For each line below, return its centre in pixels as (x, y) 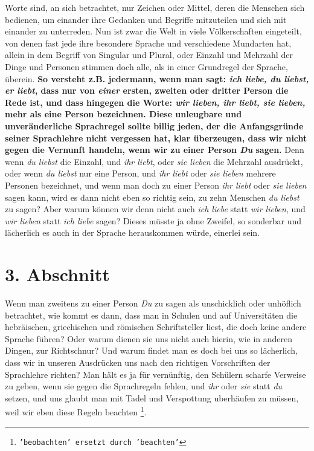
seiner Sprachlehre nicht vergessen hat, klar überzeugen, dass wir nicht (156, 138)
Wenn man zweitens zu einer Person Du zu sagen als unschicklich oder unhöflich (153, 303)
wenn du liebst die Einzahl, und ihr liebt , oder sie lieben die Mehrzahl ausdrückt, (154, 161)
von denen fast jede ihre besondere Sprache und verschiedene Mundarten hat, (148, 43)
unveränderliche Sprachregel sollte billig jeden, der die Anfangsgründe (154, 125)
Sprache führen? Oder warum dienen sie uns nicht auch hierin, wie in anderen (149, 338)
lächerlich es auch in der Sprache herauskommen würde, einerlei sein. (133, 232)
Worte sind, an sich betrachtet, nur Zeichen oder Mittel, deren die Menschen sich (155, 7)
